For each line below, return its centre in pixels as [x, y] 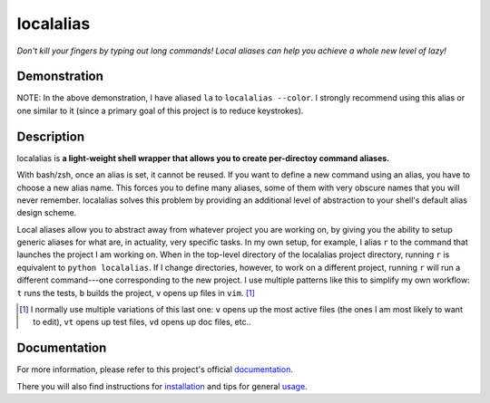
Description [51, 136]
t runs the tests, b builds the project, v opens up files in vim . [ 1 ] [136, 293]
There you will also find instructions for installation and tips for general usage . [162, 386]
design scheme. [47, 213]
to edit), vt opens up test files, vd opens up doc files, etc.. [142, 322]
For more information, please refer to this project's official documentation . [155, 369]
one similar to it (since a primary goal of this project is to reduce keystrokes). [160, 110]
